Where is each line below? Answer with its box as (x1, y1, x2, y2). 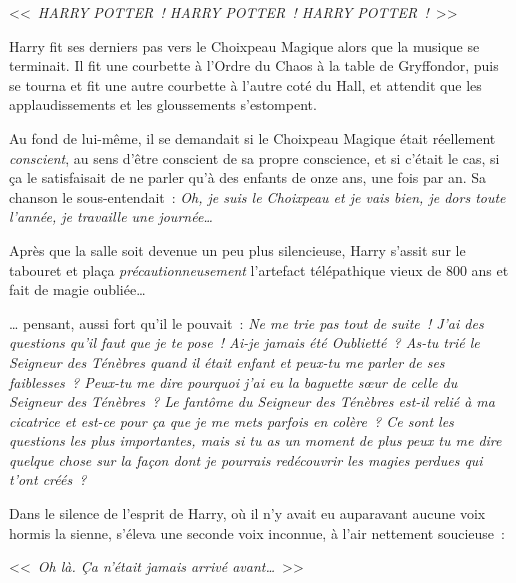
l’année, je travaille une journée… (9, 206, 213, 227)
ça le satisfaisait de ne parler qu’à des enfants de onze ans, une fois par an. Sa (9, 167, 487, 188)
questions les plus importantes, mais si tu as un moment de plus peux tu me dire (9, 430, 502, 451)
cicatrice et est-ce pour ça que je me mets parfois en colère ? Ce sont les (9, 410, 454, 431)
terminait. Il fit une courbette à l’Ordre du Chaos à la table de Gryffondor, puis (9, 55, 499, 76)
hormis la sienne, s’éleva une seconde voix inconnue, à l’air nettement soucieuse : (9, 522, 505, 543)
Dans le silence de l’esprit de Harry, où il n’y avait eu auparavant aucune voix (9, 503, 486, 524)
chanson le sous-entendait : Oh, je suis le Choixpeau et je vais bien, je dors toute (9, 186, 506, 207)
